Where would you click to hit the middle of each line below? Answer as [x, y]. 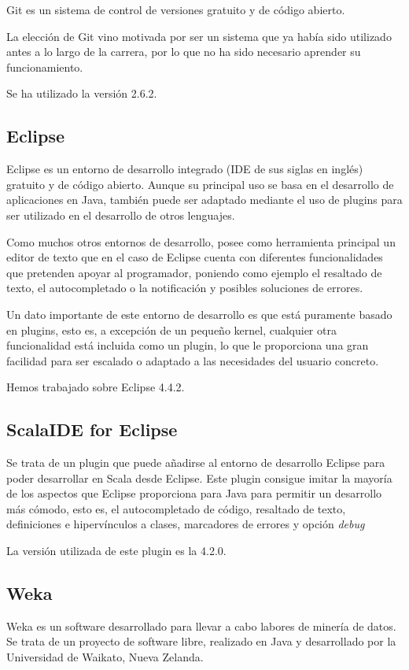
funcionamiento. [45, 67]
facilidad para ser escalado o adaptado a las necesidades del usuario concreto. [193, 360]
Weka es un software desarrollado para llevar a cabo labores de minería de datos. [201, 626]
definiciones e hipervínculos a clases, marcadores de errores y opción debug [186, 524]
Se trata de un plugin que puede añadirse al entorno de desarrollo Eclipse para [196, 463]
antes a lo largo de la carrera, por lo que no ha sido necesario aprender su [184, 52]
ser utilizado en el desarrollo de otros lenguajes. [121, 215]
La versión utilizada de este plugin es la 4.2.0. [116, 551]
